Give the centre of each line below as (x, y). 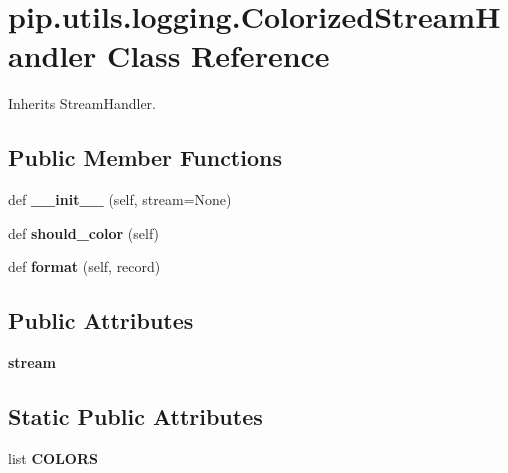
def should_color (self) (84, 232)
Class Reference (218, 55)
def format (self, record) (84, 266)
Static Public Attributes (135, 416)
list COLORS (53, 457)
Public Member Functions (145, 157)
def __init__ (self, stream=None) (120, 199)
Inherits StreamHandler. (82, 103)
